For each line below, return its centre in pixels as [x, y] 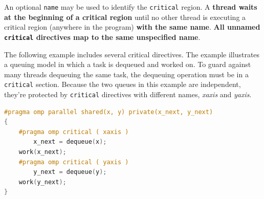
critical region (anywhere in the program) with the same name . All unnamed [132, 27]
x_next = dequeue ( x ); [70, 142]
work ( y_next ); [42, 182]
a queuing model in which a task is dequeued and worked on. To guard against [128, 64]
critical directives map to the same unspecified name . [102, 37]
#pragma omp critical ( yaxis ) [74, 162]
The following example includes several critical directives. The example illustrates [132, 54]
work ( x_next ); [42, 152]
